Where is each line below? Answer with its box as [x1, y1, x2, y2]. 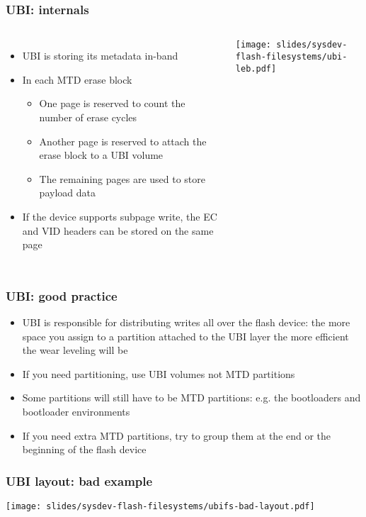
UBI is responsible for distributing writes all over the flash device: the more [22, 314, 350, 329]
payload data [39, 185, 96, 200]
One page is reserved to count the [39, 96, 185, 111]
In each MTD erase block [22, 72, 132, 87]
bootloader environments [22, 404, 130, 418]
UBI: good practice [6, 287, 118, 304]
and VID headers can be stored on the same [22, 223, 214, 238]
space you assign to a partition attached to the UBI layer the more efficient [22, 328, 349, 343]
